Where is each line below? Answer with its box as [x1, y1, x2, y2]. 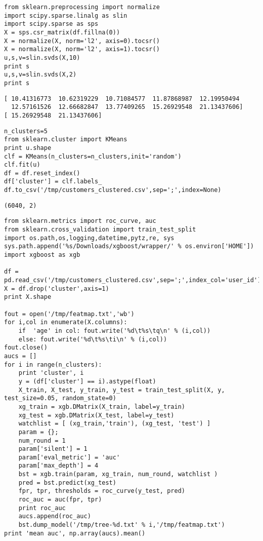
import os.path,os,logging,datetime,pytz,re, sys [4, 234, 174, 242]
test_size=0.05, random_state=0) [4, 395, 116, 402]
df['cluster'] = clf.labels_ [4, 178, 102, 185]
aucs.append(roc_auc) [18, 513, 91, 520]
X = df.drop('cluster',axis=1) [4, 285, 109, 292]
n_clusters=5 [4, 127, 48, 135]
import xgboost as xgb [4, 251, 80, 259]
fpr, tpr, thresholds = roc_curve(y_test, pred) [18, 487, 185, 495]
